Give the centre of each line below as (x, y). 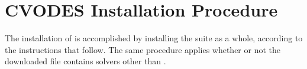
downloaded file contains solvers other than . (85, 61)
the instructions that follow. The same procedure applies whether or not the (143, 49)
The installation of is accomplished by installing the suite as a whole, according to (154, 38)
